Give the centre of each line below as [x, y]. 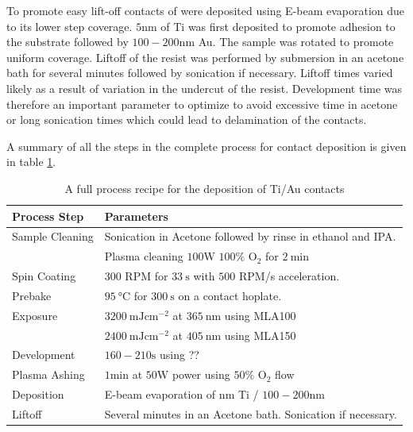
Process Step [48, 216]
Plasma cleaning [144, 256]
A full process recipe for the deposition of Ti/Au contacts [205, 188]
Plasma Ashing [48, 374]
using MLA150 [260, 335]
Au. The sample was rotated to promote [296, 42]
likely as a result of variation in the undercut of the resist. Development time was [205, 88]
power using [201, 374]
